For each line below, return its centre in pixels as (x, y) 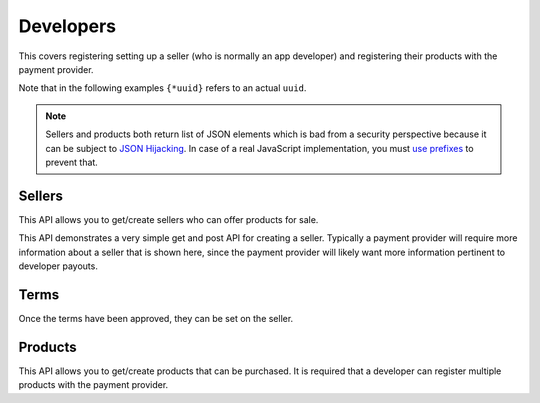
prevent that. (72, 162)
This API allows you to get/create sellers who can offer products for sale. (168, 219)
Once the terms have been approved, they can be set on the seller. (156, 318)
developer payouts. (58, 266)
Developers (67, 26)
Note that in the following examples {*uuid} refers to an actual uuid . (162, 88)
